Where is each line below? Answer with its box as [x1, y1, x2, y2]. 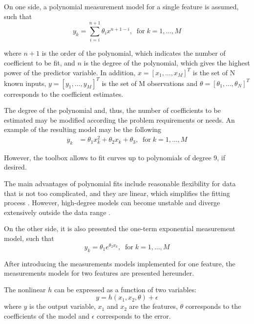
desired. [4, 162, 27, 172]
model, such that [4, 233, 54, 243]
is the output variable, [29, 301, 96, 311]
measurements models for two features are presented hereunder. [4, 268, 194, 278]
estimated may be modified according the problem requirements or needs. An [4, 114, 235, 125]
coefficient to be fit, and [4, 57, 75, 67]
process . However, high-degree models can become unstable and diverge [4, 197, 220, 208]
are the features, [129, 301, 178, 311]
